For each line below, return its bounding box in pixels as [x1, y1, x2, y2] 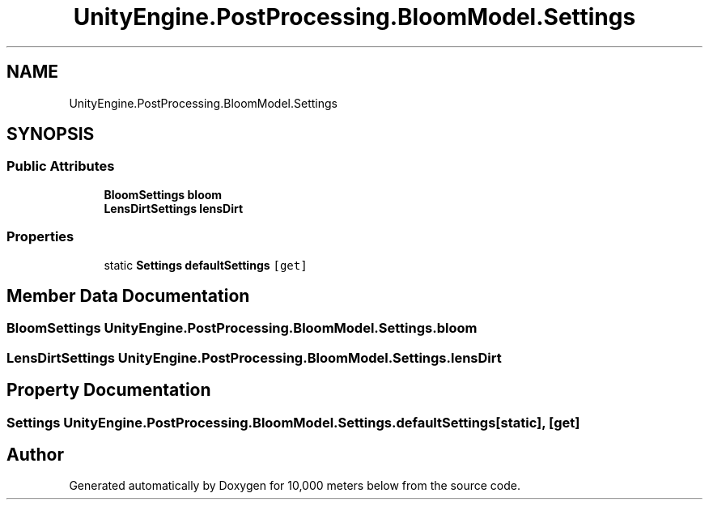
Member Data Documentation [6, 285, 250, 306]
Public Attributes [6, 158, 115, 175]
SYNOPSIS [6, 124, 95, 145]
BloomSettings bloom [104, 187, 223, 202]
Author [6, 444, 64, 466]
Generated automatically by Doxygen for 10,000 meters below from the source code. [69, 478, 520, 493]
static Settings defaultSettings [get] [104, 257, 308, 272]
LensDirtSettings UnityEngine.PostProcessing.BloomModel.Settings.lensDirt [6, 349, 502, 366]
